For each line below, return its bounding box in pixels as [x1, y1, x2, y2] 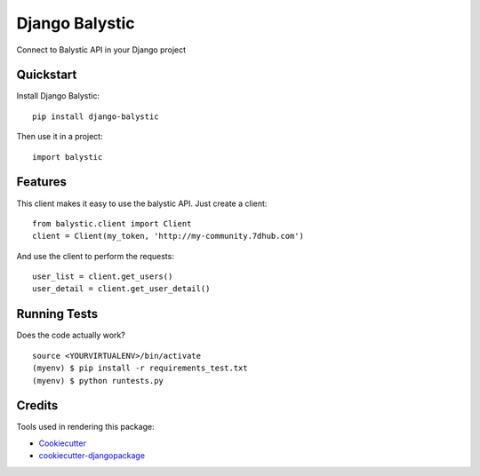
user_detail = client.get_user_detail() [32, 284, 211, 294]
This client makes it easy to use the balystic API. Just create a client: [16, 198, 268, 209]
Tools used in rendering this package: [16, 422, 155, 432]
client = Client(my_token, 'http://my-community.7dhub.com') [32, 231, 304, 242]
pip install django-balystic [32, 111, 159, 122]
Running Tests [16, 306, 98, 321]
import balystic [32, 152, 103, 162]
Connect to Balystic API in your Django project [16, 44, 187, 55]
